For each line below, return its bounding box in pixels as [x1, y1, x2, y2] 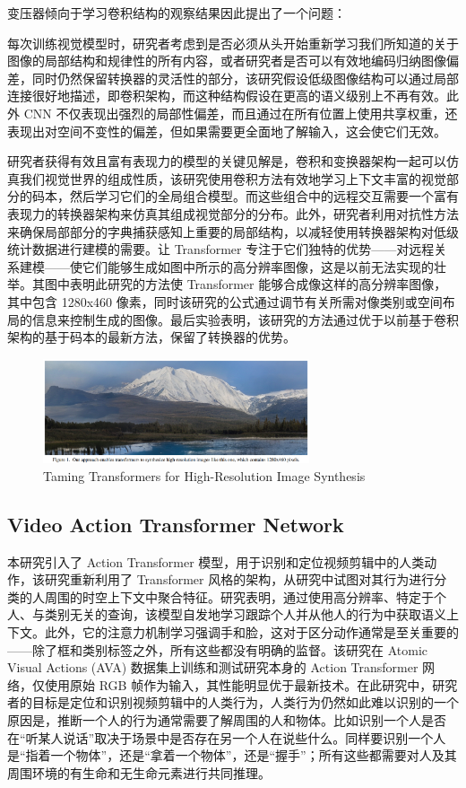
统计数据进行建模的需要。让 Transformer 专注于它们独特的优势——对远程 [7, 240, 435, 258]
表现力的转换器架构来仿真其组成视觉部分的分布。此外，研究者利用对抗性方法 [7, 204, 459, 223]
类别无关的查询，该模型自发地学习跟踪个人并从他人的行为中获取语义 [44, 605, 446, 624]
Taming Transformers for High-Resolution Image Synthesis [43, 466, 366, 485]
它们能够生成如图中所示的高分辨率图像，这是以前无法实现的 [82, 257, 434, 276]
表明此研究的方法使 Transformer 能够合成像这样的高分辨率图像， [69, 275, 447, 293]
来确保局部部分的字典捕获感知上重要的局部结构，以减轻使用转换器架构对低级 [7, 222, 459, 241]
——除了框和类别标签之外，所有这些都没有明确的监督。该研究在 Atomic [7, 640, 427, 659]
